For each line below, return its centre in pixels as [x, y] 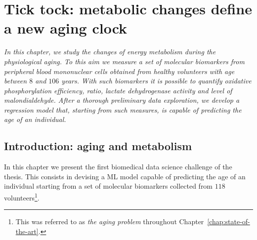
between [16, 81]
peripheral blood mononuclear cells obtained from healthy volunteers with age [119, 71]
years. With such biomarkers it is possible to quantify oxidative [156, 81]
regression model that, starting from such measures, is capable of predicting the [123, 109]
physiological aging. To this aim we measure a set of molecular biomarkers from [124, 61]
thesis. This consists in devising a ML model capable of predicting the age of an [125, 176]
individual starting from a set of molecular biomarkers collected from [108, 186]
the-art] [27, 231]
